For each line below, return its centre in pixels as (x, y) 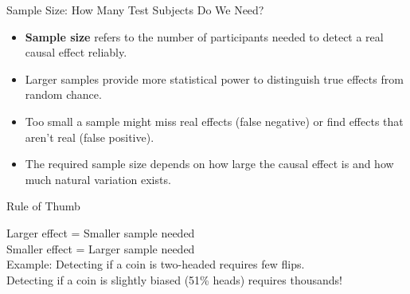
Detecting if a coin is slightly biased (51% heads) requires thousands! (174, 279)
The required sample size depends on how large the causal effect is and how (209, 164)
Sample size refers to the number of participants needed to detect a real (204, 36)
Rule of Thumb (43, 206)
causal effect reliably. (76, 52)
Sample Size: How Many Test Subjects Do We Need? (135, 10)
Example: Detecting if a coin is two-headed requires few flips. (156, 264)
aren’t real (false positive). (90, 137)
